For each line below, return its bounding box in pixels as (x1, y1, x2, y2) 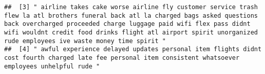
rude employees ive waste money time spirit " (4, 37, 166, 45)
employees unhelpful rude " (4, 62, 100, 70)
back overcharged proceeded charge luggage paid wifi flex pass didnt (4, 20, 251, 28)
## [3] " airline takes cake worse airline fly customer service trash (4, 4, 258, 11)
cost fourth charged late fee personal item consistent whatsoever (4, 54, 240, 61)
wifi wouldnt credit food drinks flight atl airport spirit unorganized (4, 28, 258, 36)
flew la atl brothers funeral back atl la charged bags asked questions (4, 12, 258, 19)
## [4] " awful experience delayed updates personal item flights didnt (4, 46, 262, 53)
